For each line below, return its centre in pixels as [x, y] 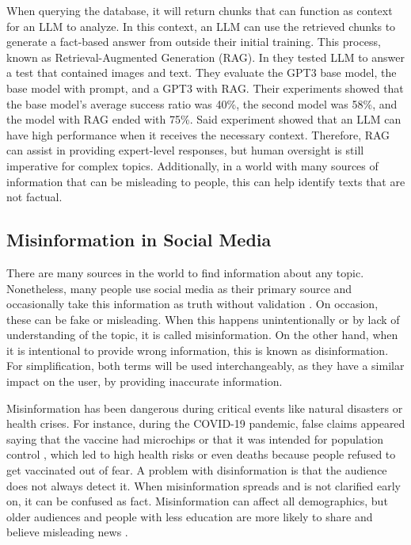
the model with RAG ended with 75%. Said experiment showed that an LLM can [204, 119]
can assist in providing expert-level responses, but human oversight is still [185, 150]
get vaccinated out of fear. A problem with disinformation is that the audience [197, 470]
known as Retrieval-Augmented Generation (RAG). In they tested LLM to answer [205, 57]
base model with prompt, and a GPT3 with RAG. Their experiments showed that [205, 88]
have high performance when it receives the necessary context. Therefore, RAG [198, 134]
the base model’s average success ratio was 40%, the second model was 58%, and [202, 103]
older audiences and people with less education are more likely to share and [190, 516]
